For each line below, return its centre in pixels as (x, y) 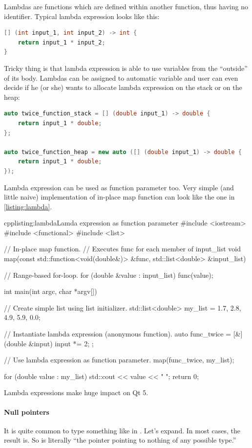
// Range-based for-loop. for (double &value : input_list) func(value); (109, 275)
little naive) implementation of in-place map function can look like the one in (119, 197)
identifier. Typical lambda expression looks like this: (82, 16)
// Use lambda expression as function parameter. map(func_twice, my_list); (119, 360)
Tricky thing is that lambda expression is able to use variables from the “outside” (126, 68)
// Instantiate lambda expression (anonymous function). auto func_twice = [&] (123, 334)
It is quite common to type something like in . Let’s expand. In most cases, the (122, 430)
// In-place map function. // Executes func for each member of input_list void (122, 249)
